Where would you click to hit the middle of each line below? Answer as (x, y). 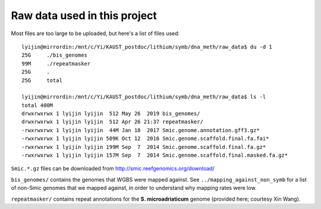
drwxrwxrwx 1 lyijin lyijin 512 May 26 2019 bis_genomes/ (111, 114)
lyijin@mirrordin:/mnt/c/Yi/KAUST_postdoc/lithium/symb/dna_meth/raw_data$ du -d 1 (147, 47)
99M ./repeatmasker (56, 63)
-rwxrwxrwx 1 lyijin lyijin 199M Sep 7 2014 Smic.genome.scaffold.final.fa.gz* (144, 147)
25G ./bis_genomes (55, 55)
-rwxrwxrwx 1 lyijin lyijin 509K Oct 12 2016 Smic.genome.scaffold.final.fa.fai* (145, 139)
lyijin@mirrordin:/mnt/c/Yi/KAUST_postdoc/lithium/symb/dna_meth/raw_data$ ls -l (144, 97)
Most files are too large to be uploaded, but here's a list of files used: (95, 33)
